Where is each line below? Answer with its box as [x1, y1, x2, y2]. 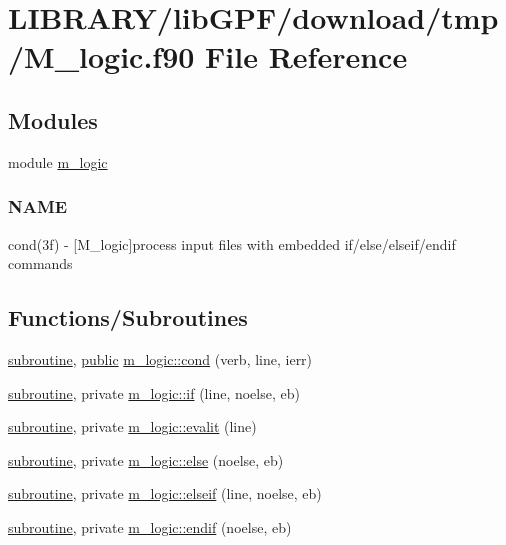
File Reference [205, 36, 408, 77]
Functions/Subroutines [8, 302, 248, 333]
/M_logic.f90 [8, 36, 195, 77]
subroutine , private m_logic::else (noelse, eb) [8, 449, 284, 470]
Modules [8, 104, 98, 135]
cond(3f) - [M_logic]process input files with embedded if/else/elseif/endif [8, 233, 456, 254]
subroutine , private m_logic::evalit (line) [8, 416, 257, 437]
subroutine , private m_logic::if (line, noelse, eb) [8, 382, 300, 403]
